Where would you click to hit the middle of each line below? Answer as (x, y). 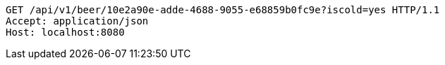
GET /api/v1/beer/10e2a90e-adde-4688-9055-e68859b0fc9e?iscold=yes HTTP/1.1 (223, 10)
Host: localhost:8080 (65, 32)
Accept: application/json (77, 21)
